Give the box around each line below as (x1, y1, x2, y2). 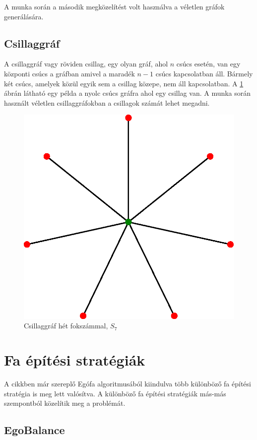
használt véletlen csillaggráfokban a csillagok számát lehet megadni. (4, 97, 210, 108)
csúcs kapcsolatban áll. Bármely (155, 68, 253, 78)
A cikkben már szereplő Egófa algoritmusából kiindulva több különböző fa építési (4, 378, 251, 389)
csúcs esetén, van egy (176, 59, 241, 69)
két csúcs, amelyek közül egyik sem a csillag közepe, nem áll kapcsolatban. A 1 (4, 78, 244, 88)
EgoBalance (4, 422, 65, 438)
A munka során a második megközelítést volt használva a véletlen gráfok (4, 1, 225, 11)
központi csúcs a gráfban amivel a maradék (4, 68, 135, 78)
